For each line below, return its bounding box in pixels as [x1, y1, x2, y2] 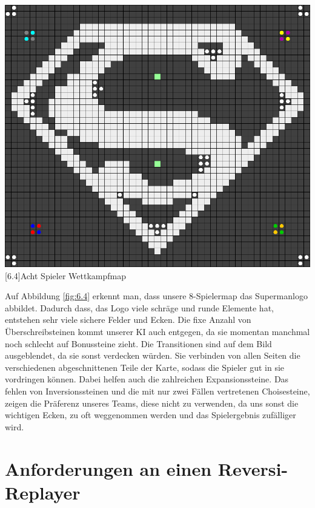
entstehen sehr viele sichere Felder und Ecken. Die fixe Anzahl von [5, 313, 251, 326]
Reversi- [217, 456, 288, 481]
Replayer [5, 479, 81, 504]
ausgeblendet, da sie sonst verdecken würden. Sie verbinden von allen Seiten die [5, 349, 300, 362]
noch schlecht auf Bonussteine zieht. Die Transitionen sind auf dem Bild [5, 337, 272, 350]
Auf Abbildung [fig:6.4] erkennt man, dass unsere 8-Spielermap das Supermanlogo [5, 290, 308, 302]
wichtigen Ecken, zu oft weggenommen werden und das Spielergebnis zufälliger [5, 408, 296, 421]
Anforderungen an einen [5, 456, 212, 481]
